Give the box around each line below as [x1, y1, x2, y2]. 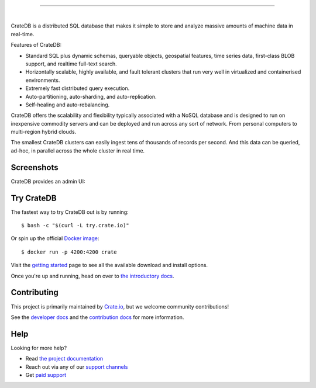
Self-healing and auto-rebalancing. [25, 101, 110, 108]
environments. [25, 77, 60, 84]
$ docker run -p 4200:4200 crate [21, 248, 117, 255]
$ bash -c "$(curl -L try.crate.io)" [21, 222, 130, 229]
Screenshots [11, 162, 59, 172]
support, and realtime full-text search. [25, 60, 117, 67]
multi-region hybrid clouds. [11, 129, 77, 136]
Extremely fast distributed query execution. [25, 85, 130, 92]
